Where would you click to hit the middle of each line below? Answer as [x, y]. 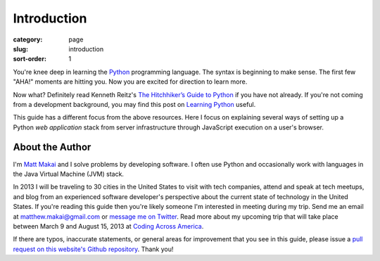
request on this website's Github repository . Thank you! [93, 249]
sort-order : [30, 59]
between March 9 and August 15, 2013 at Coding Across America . [108, 226]
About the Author [52, 147]
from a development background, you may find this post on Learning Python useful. [134, 104]
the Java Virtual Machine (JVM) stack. [69, 174]
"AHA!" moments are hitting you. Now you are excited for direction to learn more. [130, 82]
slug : [20, 49]
